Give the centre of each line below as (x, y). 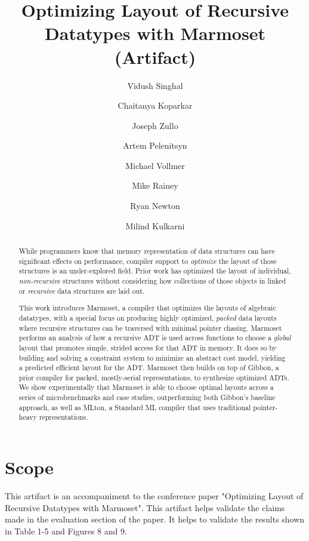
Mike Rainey (155, 185)
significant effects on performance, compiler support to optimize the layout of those (148, 261)
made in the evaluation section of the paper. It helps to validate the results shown (155, 519)
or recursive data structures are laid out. (82, 291)
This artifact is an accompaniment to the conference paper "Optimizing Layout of (154, 496)
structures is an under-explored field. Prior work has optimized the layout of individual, (155, 271)
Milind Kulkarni (155, 225)
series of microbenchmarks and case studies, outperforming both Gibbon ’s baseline (147, 397)
